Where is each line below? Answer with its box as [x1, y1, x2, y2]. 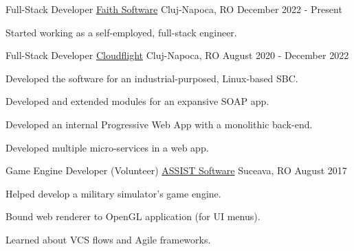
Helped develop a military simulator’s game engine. [5, 186, 221, 200]
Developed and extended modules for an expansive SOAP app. [5, 94, 269, 108]
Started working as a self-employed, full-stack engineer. [5, 25, 237, 39]
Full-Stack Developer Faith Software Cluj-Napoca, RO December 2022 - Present [5, 2, 342, 16]
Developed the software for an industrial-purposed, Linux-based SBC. [5, 71, 298, 85]
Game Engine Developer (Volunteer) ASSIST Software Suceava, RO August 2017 [5, 163, 347, 178]
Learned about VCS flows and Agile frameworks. [5, 232, 211, 246]
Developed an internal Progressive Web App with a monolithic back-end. [5, 117, 313, 131]
